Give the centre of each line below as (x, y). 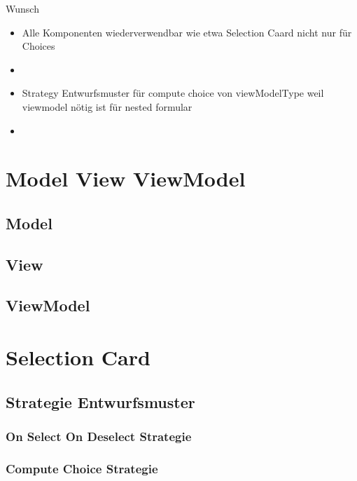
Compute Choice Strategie (82, 468)
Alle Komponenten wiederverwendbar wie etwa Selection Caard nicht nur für (187, 32)
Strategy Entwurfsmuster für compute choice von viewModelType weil (173, 93)
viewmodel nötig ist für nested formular (107, 106)
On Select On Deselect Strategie (99, 436)
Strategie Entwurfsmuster (100, 401)
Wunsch (22, 8)
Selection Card (78, 357)
